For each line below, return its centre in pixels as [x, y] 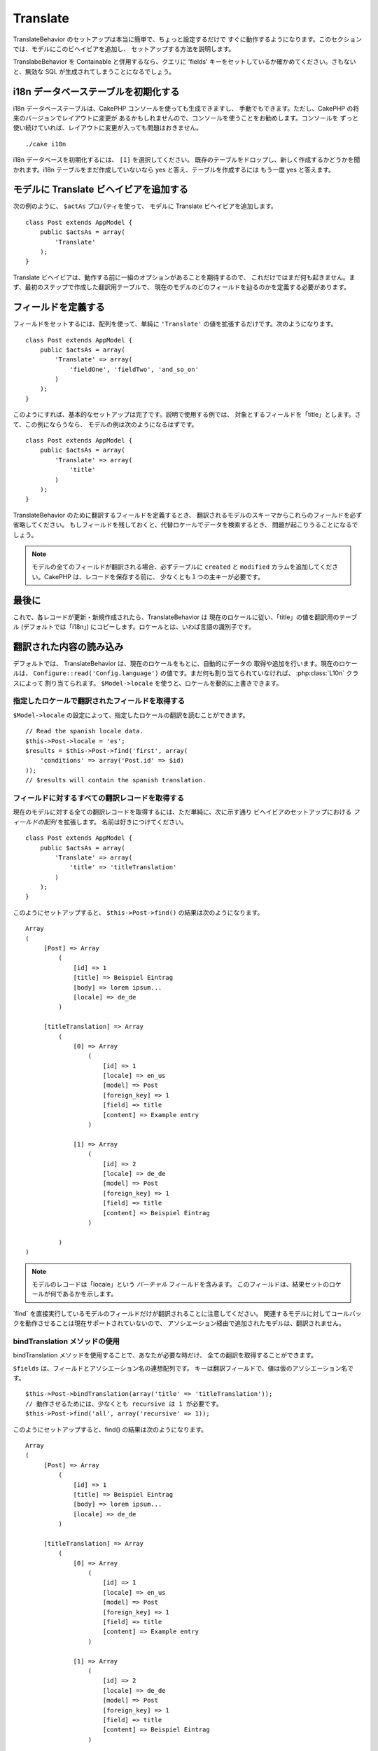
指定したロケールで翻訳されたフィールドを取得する [99, 701]
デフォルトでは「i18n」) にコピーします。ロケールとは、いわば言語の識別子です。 [139, 627]
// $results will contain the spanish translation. [116, 780]
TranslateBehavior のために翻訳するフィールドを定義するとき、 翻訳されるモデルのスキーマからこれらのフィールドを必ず [188, 515]
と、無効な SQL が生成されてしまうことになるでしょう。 [94, 71]
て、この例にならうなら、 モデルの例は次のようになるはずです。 [105, 424]
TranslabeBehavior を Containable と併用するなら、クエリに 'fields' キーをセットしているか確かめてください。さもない [184, 62]
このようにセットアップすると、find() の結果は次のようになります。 [110, 1430]
